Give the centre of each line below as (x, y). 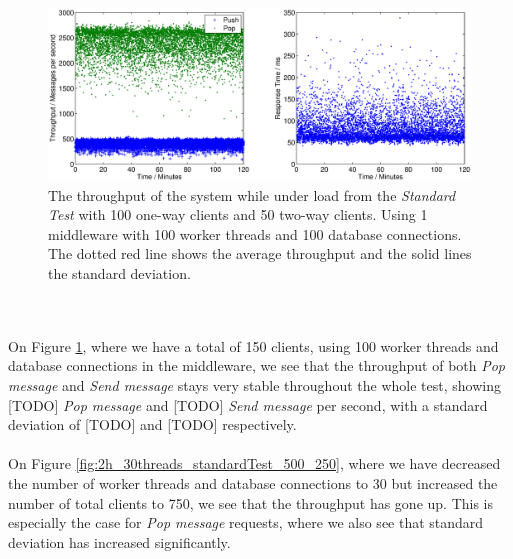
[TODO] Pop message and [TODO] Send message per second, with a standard (248, 404)
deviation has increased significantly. (119, 541)
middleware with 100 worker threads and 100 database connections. (255, 233)
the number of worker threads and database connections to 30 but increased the (253, 482)
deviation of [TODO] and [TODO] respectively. (152, 424)
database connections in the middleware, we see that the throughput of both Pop (257, 365)
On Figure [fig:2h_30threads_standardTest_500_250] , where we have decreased (254, 463)
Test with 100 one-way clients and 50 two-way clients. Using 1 (238, 214)
